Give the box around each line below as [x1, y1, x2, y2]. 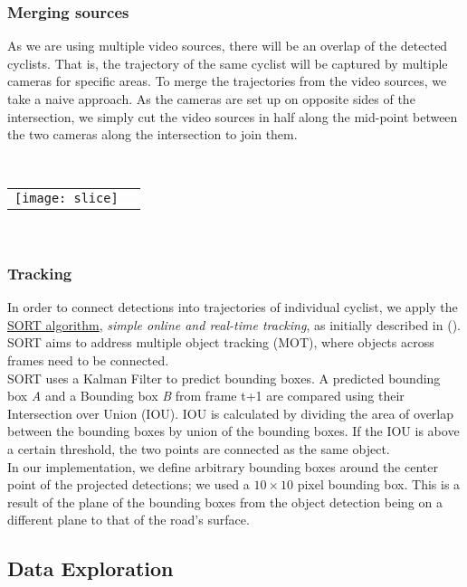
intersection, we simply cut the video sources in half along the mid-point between [7, 107, 458, 126]
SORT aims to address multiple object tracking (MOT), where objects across [7, 333, 434, 352]
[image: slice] [14, 191, 119, 206]
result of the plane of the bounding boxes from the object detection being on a [7, 492, 443, 511]
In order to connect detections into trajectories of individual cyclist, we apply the [7, 298, 458, 317]
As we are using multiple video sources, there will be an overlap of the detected [7, 36, 448, 55]
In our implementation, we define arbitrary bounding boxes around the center [7, 457, 438, 476]
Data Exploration [7, 554, 174, 582]
